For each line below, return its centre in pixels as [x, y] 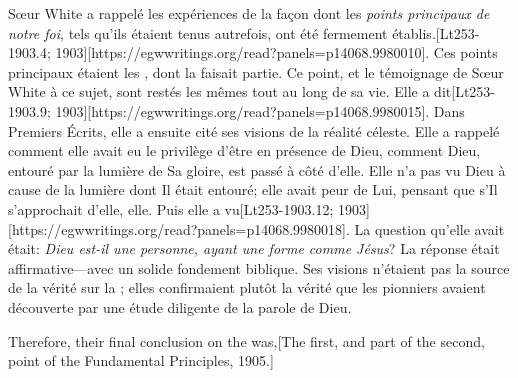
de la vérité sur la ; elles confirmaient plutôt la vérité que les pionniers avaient [247, 287]
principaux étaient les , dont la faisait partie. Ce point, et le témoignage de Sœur [256, 71]
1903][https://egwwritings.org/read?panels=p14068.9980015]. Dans [260, 110]
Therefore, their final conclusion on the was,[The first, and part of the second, [246, 340]
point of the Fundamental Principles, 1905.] [141, 360]
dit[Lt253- [464, 91]
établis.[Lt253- [436, 32]
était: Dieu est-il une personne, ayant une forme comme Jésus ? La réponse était [254, 248]
